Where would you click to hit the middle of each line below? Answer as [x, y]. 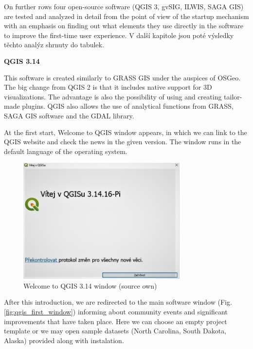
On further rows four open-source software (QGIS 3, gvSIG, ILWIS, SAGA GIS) [124, 6]
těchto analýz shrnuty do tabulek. [54, 45]
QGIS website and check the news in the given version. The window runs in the [123, 142]
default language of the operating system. [66, 151]
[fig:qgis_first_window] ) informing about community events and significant [116, 311]
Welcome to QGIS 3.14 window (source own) [90, 285]
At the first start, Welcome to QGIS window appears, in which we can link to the [126, 132]
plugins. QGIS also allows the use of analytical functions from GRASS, [128, 106]
